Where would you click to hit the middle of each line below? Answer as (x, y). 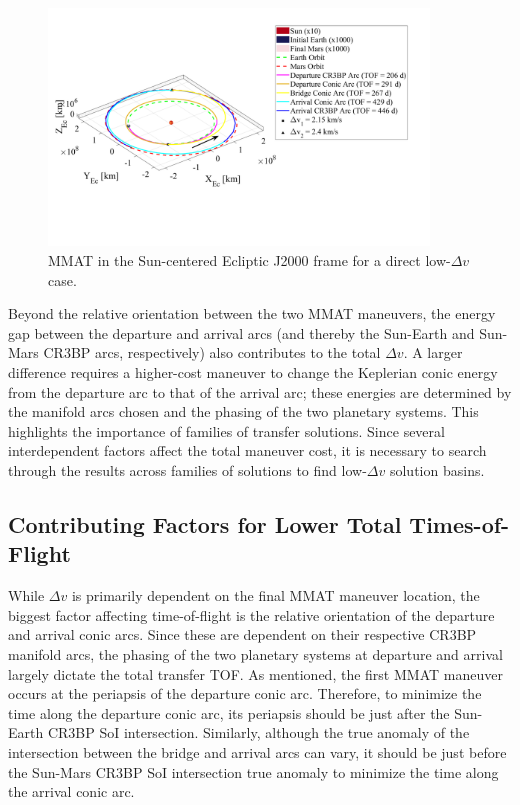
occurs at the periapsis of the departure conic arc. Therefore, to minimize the (245, 693)
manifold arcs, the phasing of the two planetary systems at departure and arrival (255, 653)
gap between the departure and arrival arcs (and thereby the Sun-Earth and (241, 332)
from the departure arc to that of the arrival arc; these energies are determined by (260, 391)
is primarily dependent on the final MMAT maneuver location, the (275, 595)
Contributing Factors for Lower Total (205, 524)
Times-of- (459, 524)
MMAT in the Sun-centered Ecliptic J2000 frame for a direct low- (249, 260)
